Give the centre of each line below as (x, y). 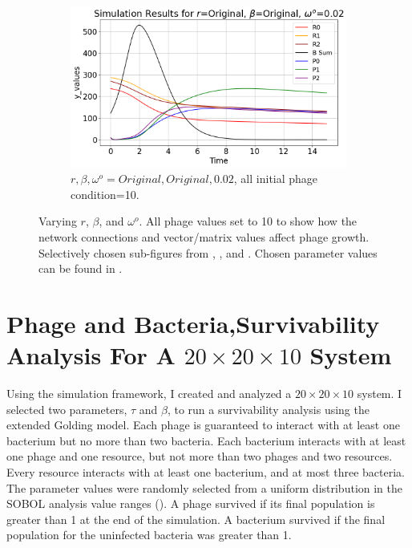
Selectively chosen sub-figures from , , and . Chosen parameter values (208, 252)
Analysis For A (91, 355)
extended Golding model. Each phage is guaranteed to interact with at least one (203, 425)
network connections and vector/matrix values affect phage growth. (204, 236)
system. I (380, 394)
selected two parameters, (67, 409)
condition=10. (105, 194)
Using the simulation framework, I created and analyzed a (149, 394)
